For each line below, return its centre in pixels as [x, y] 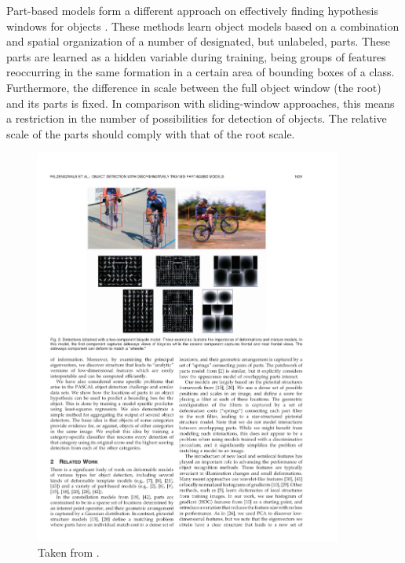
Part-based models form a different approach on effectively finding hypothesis [192, 10]
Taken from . [69, 552]
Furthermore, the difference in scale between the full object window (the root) [194, 87]
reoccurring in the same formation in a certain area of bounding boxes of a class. [201, 72]
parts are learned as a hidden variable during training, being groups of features [196, 56]
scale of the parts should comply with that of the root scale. [151, 133]
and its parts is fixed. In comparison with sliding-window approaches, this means [201, 103]
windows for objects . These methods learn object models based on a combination [203, 26]
